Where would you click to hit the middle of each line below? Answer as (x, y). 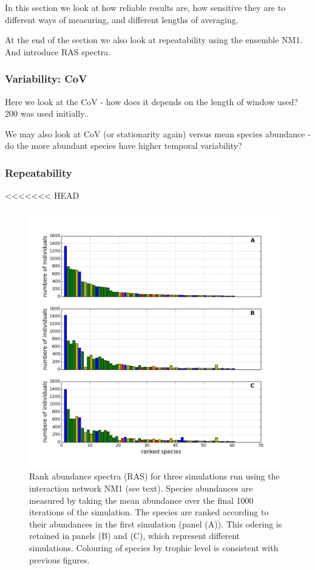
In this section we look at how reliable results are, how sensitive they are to (145, 7)
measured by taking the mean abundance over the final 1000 (141, 500)
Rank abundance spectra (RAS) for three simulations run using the (154, 476)
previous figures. (59, 559)
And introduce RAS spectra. (58, 51)
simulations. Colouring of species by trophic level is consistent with (154, 547)
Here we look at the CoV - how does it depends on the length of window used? (151, 101)
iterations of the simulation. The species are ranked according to (149, 512)
